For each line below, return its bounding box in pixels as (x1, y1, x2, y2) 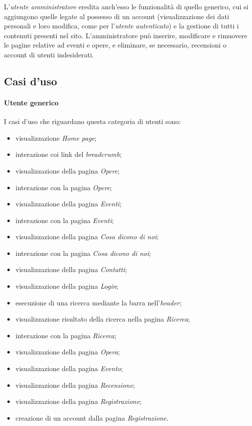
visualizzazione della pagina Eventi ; (15, 199, 122, 209)
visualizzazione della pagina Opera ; (15, 347, 120, 357)
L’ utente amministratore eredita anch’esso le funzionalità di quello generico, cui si (4, 1, 249, 11)
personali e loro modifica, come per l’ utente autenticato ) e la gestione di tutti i (4, 21, 239, 31)
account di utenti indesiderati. (4, 49, 94, 59)
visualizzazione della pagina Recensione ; (15, 379, 135, 390)
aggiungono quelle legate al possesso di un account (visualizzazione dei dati (4, 11, 229, 21)
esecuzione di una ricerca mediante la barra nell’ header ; (15, 297, 182, 307)
